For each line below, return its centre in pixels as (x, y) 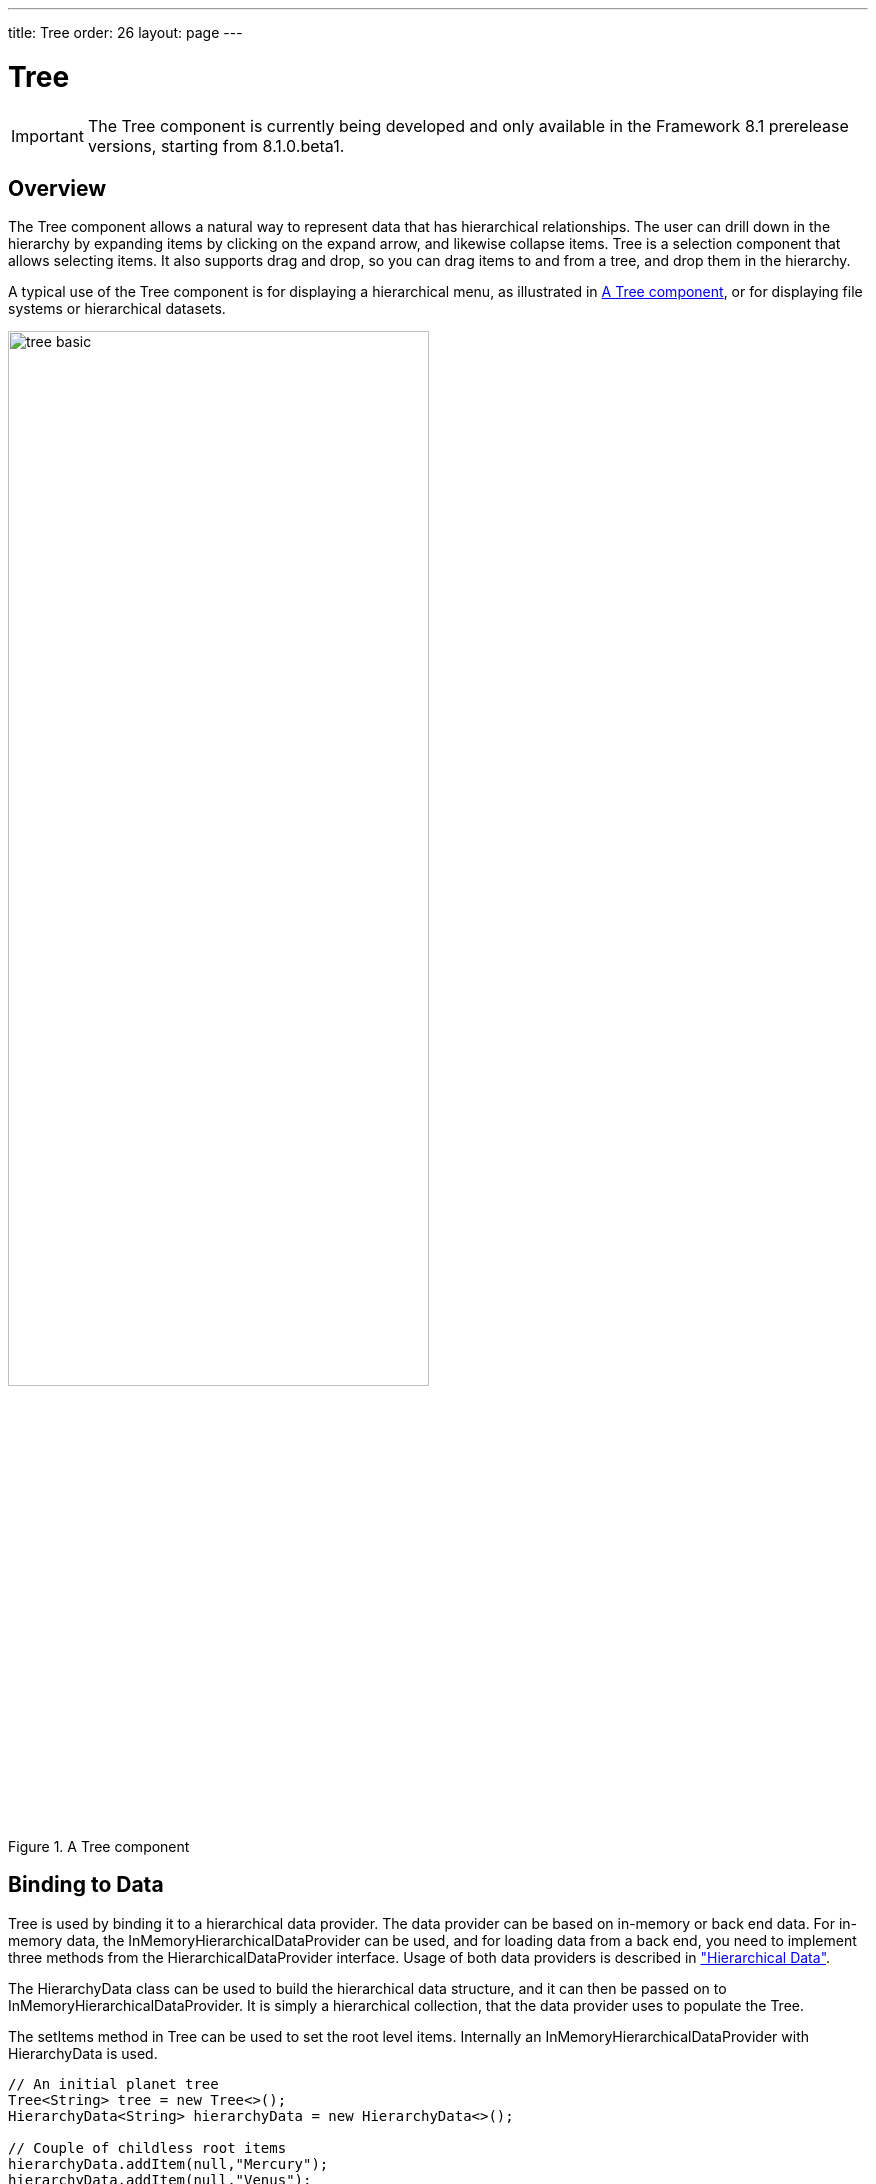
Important (47, 135)
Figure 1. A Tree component (99, 1846)
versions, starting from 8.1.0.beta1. (216, 145)
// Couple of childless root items (147, 2147)
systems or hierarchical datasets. (117, 309)
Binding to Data (86, 1885)
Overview (57, 188)
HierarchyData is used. (83, 2053)
